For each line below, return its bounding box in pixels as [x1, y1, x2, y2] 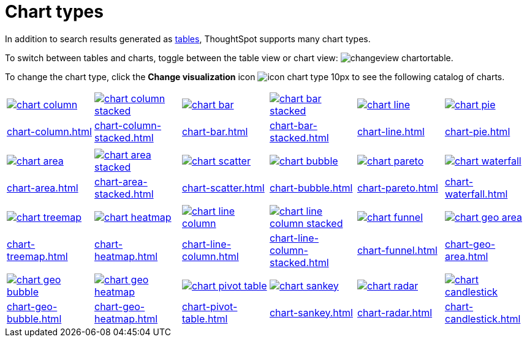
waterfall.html [444, 187, 508, 200]
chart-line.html [357, 125, 425, 138]
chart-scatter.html [181, 181, 265, 194]
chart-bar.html [181, 125, 248, 138]
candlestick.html [444, 312, 521, 325]
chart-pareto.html [357, 181, 438, 194]
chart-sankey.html [269, 306, 353, 319]
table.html [181, 312, 228, 325]
